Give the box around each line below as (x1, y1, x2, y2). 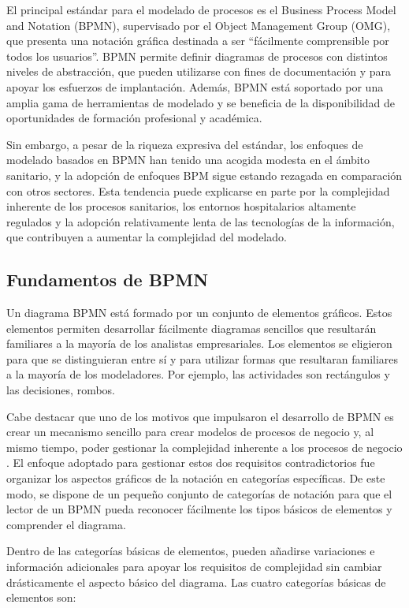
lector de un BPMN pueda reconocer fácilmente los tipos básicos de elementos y (6, 501, 392, 517)
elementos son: (6, 589, 76, 606)
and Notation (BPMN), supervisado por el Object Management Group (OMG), (6, 17, 391, 33)
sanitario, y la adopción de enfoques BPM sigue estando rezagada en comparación (6, 166, 403, 183)
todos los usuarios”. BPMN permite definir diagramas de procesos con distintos (6, 47, 388, 64)
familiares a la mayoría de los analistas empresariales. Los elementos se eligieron (6, 335, 392, 352)
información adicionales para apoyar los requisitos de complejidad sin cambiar (6, 558, 382, 575)
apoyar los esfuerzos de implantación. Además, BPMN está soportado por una (6, 78, 384, 95)
